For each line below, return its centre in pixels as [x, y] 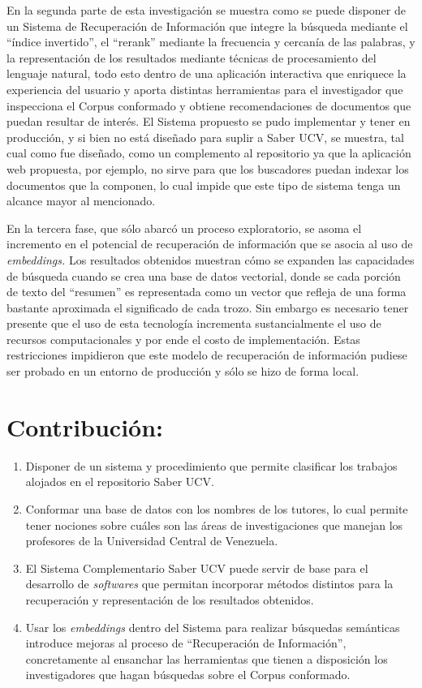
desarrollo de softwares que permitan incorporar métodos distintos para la [209, 584]
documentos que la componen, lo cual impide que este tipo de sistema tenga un [204, 185]
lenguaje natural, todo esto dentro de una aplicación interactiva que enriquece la [207, 73]
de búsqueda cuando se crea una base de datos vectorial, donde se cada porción [204, 275]
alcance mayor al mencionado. [81, 201]
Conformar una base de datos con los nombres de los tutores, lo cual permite [217, 508]
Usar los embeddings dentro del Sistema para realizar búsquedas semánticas [213, 627]
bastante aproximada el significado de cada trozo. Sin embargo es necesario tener [208, 307]
